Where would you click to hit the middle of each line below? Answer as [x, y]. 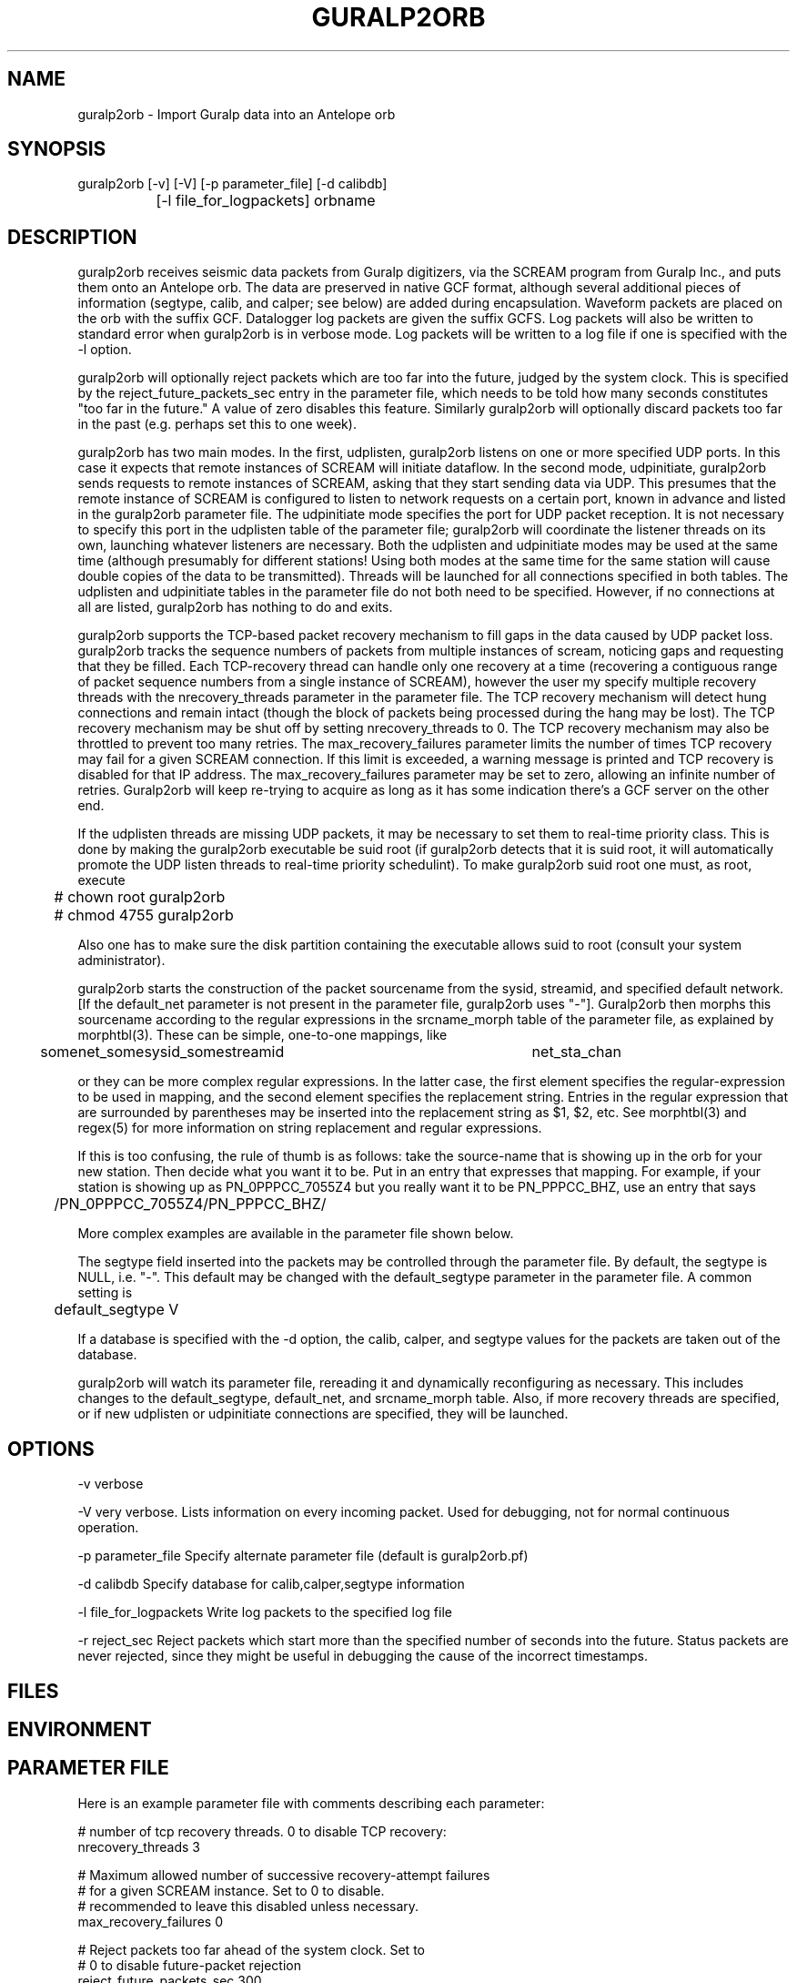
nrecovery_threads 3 [139, 1846]
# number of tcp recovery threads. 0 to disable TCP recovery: [262, 1831]
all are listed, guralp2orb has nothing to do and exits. [235, 607]
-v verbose [111, 1484]
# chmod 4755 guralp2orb [144, 915]
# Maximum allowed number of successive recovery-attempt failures [284, 1875]
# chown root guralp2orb [140, 897]
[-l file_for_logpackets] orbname [266, 201]
